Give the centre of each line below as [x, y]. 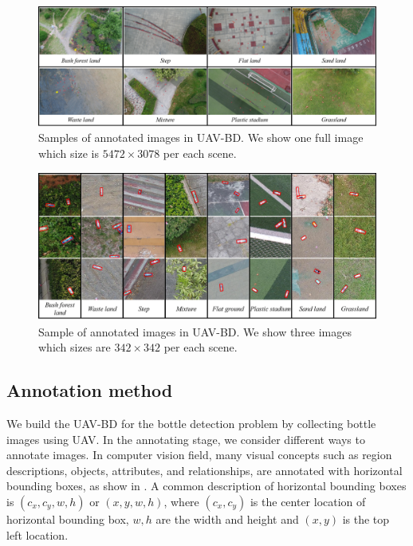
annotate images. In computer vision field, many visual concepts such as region [199, 455]
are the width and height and [227, 519]
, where [181, 501]
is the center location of [308, 501]
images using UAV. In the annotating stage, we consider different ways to [186, 439]
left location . [37, 534]
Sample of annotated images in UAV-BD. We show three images [195, 331]
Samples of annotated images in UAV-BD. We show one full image [201, 137]
